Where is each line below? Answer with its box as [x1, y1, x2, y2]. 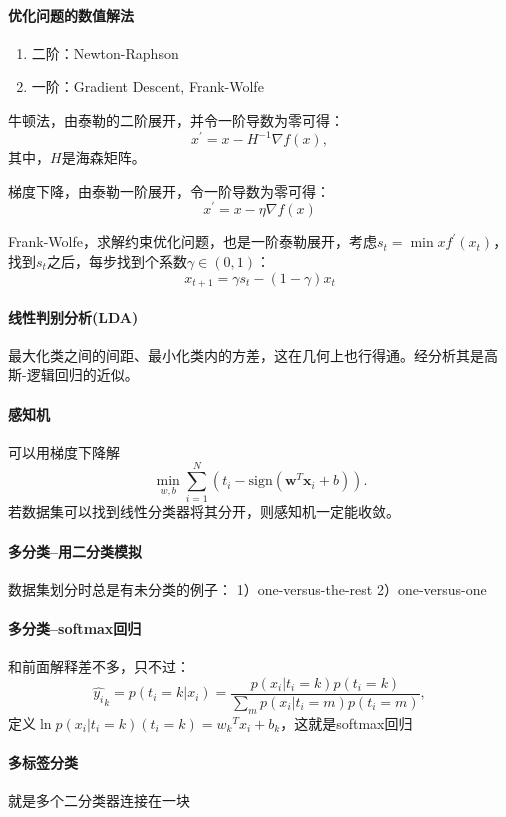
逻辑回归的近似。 [26, 364, 139, 385]
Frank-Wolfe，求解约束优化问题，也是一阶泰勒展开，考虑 [8, 231, 377, 252]
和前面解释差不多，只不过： [8, 656, 190, 677]
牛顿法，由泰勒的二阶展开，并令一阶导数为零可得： [8, 109, 344, 130]
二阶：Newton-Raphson [31, 42, 179, 63]
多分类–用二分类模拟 [8, 540, 143, 561]
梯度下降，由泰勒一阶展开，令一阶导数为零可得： [8, 180, 330, 201]
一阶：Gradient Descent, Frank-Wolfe [31, 76, 264, 97]
